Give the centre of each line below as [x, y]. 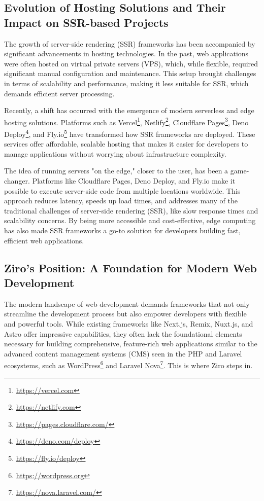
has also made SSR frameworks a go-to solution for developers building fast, [122, 230]
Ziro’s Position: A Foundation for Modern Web [130, 267]
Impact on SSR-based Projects [86, 22]
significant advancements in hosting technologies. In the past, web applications [126, 53]
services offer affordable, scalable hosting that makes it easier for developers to [126, 144]
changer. [17, 181]
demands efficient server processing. [59, 93]
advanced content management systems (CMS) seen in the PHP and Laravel [123, 353]
